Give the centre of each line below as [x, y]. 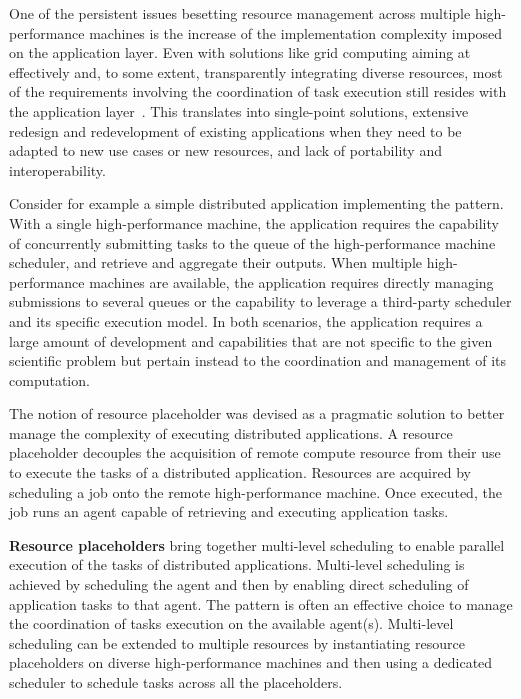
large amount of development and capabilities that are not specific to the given [251, 340]
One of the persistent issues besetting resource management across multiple [240, 13]
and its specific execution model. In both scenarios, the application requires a [246, 320]
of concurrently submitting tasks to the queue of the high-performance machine [252, 242]
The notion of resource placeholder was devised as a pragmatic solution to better [257, 413]
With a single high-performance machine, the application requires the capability [254, 222]
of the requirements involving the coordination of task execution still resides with [258, 91]
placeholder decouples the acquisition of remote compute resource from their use [255, 452]
